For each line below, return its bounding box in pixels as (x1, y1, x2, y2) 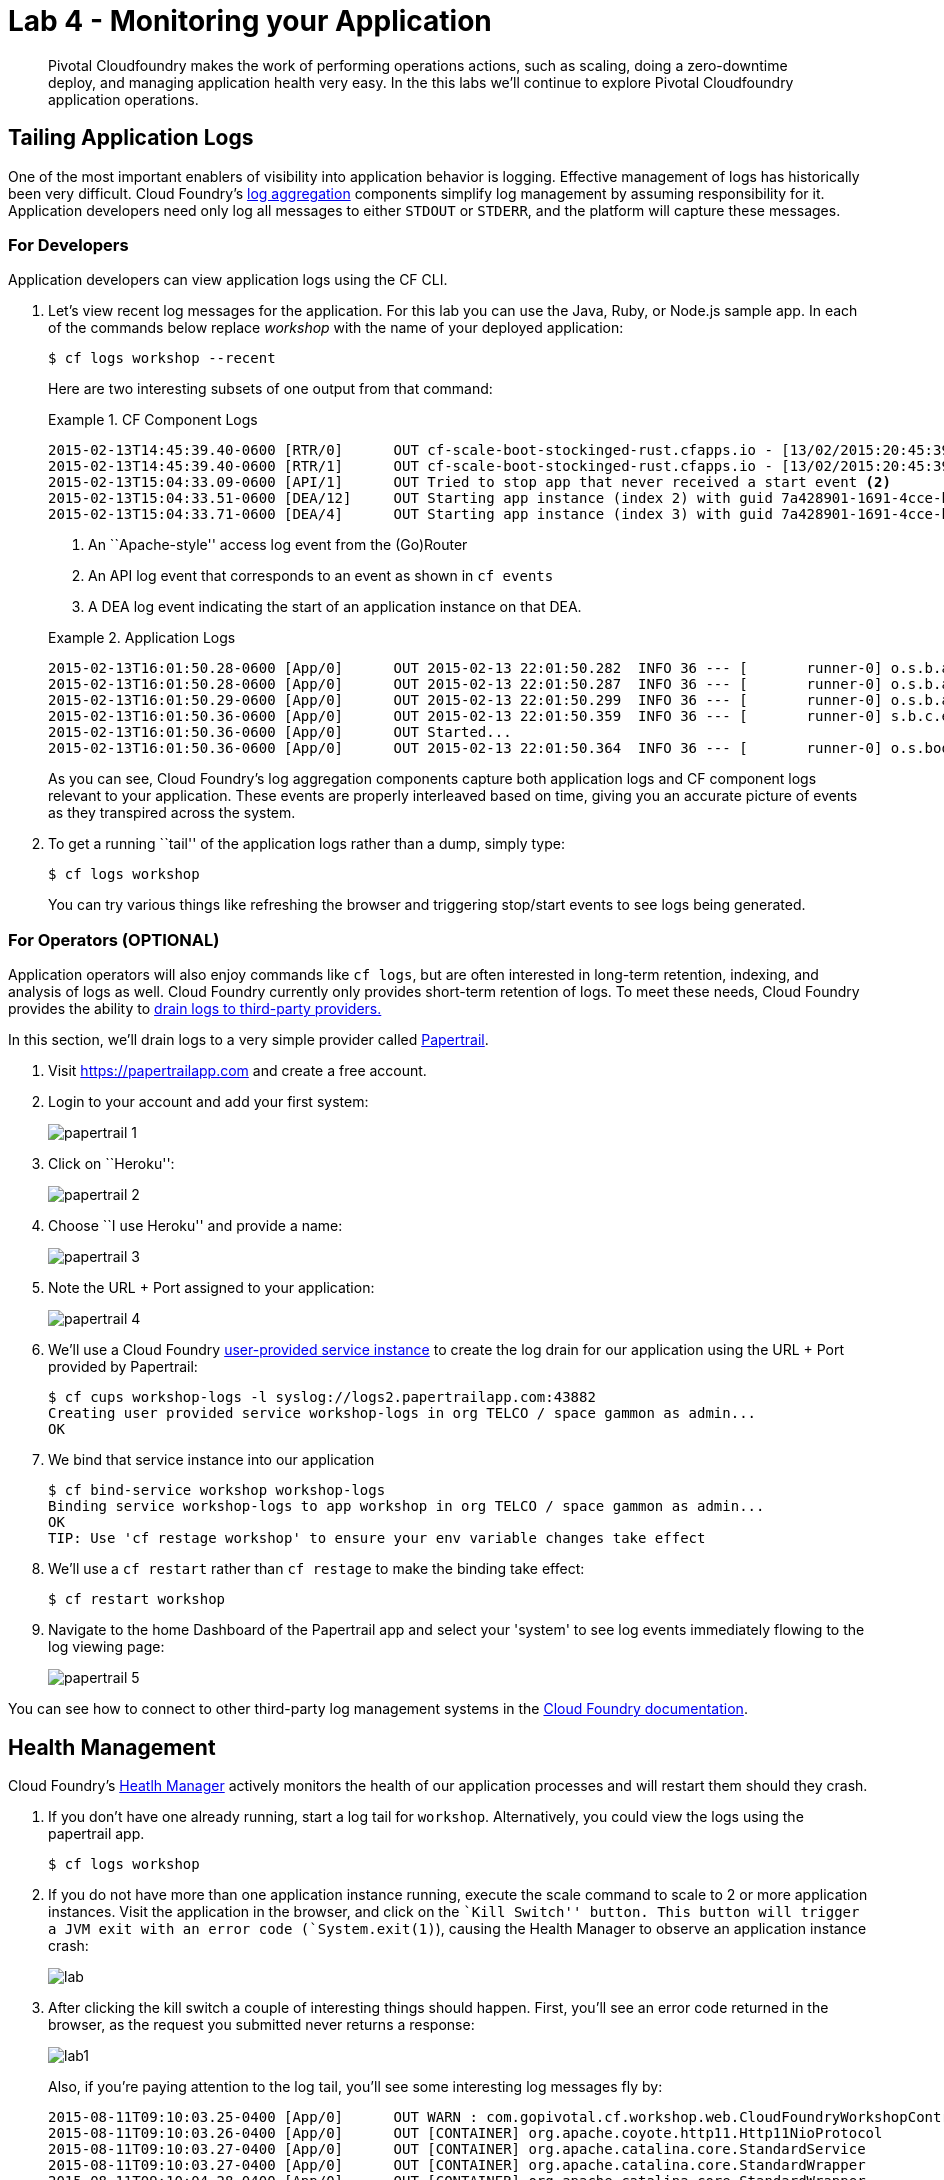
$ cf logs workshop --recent (48, 350, 276, 367)
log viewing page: (48, 1638, 165, 1656)
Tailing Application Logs (8, 125, 254, 151)
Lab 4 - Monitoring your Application (8, 4, 492, 38)
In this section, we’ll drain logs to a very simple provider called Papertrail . (8, 1031, 489, 1049)
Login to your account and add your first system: (48, 1093, 369, 1111)
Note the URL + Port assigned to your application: (48, 1279, 375, 1297)
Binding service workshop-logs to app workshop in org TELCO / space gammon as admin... (48, 1498, 765, 1515)
